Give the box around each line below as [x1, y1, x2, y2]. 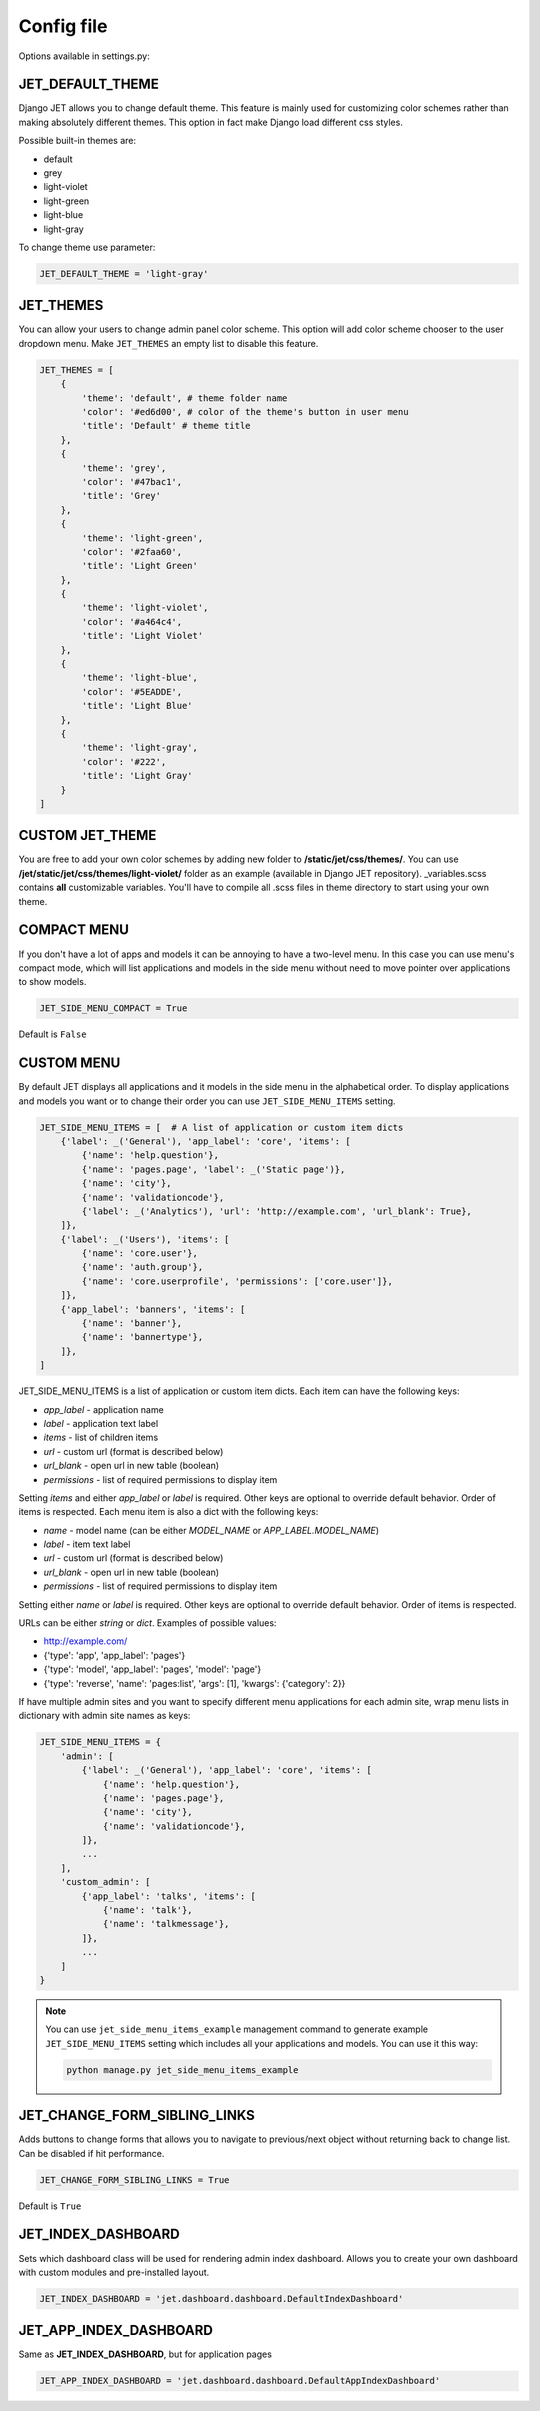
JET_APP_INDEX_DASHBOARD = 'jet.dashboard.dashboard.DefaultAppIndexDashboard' [39, 2375, 441, 2387]
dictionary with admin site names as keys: [18, 1710, 191, 1722]
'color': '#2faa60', [81, 546, 183, 557]
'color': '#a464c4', [81, 616, 183, 627]
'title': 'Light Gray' [81, 770, 194, 782]
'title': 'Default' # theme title [81, 420, 251, 432]
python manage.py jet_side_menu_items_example [66, 2064, 299, 2075]
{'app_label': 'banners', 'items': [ [60, 1303, 246, 1315]
